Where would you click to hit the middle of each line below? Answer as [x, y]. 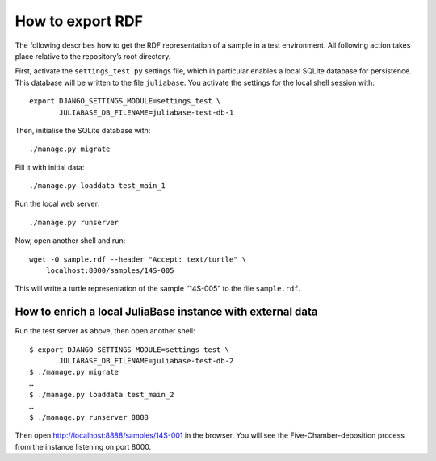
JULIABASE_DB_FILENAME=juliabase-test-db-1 [147, 112]
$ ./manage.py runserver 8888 [89, 417]
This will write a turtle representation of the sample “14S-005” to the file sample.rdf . [158, 289]
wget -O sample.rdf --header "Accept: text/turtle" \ [138, 259]
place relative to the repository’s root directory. [93, 56]
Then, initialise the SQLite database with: [83, 130]
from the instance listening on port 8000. [83, 446]
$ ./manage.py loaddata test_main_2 [102, 395]
